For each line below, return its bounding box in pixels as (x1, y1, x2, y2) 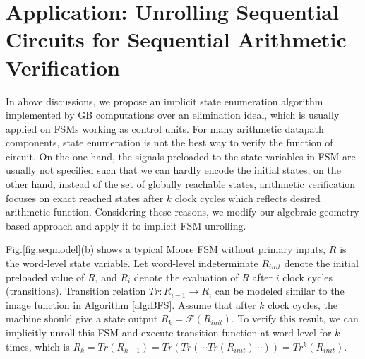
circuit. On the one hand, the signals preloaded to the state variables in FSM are (6, 148, 356, 163)
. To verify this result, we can (231, 311, 359, 326)
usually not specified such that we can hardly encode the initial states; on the (6, 163, 341, 177)
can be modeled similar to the (215, 283, 345, 298)
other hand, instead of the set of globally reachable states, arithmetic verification (6, 177, 356, 192)
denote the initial (284, 256, 359, 271)
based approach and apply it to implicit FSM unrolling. (6, 218, 246, 233)
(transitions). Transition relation (6, 283, 146, 298)
